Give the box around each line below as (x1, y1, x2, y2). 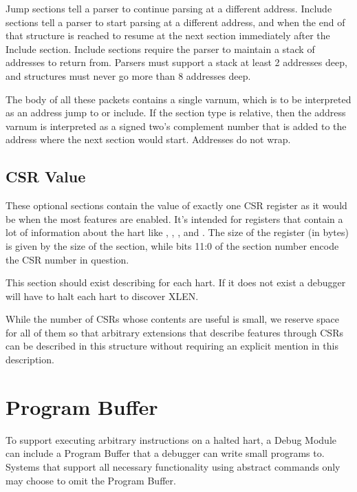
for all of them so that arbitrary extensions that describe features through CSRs (6, 325, 343, 339)
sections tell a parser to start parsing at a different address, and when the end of (6, 14, 345, 29)
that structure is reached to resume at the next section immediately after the (6, 28, 330, 43)
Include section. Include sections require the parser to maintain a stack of (6, 41, 315, 56)
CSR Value (6, 166, 86, 187)
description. (6, 352, 54, 367)
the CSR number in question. (6, 252, 129, 266)
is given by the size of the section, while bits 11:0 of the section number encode (6, 238, 339, 253)
